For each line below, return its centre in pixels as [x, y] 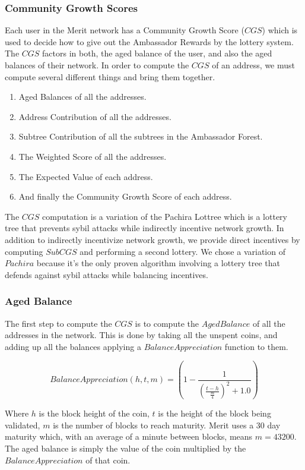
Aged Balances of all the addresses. [82, 97]
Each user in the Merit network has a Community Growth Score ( [125, 30]
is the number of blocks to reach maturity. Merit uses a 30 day [167, 425]
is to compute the [167, 323]
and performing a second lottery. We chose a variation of [182, 251]
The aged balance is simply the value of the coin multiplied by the [126, 448]
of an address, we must [253, 65]
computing [24, 251]
